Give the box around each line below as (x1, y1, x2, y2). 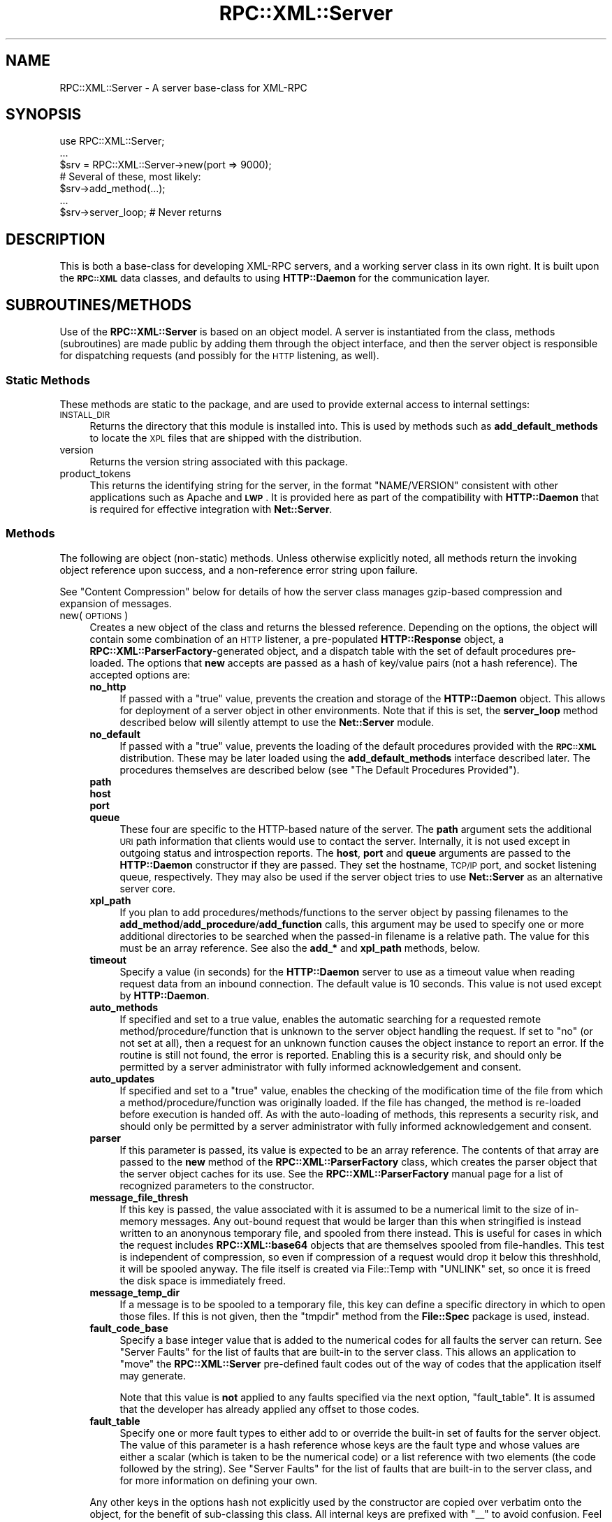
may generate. (119, 1369, 187, 1382)
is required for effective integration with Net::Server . (89, 502, 333, 515)
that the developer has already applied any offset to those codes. (119, 1403, 420, 1415)
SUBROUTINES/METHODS (6, 296, 192, 314)
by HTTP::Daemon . (119, 989, 210, 1001)
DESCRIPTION (6, 230, 105, 248)
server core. (119, 882, 176, 894)
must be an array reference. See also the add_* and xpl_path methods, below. (119, 941, 481, 954)
